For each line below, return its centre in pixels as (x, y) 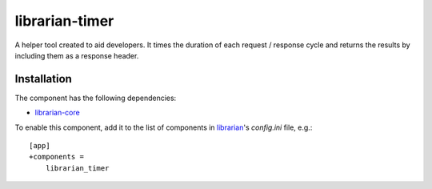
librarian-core (57, 113)
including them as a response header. (77, 55)
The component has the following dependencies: (96, 98)
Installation (43, 79)
